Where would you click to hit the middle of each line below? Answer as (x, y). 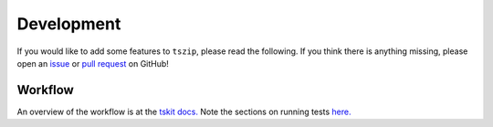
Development (69, 24)
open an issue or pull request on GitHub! (93, 63)
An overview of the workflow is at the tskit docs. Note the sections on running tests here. (184, 111)
